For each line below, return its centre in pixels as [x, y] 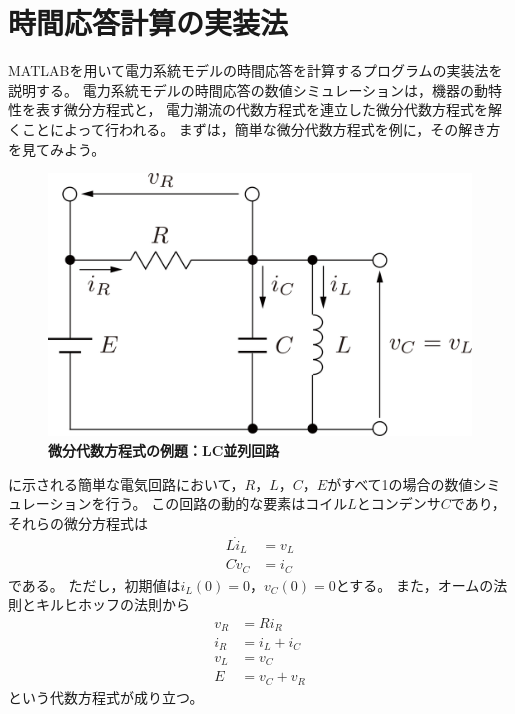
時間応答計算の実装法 [148, 22]
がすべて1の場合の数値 [400, 483]
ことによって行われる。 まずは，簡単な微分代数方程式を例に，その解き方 [261, 128]
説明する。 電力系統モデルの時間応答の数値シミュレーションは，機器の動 [248, 89]
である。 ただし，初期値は [94, 584]
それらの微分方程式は [78, 522]
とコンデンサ [398, 503]
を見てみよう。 [57, 148]
